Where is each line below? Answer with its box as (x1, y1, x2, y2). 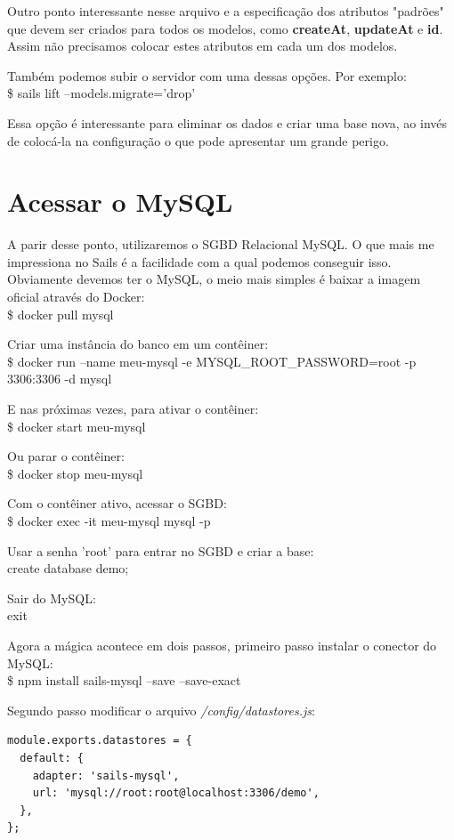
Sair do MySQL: (7, 588, 96, 607)
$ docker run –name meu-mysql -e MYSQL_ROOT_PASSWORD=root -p (7, 351, 417, 370)
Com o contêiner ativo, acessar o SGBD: (7, 494, 227, 513)
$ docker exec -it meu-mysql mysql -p (7, 512, 211, 529)
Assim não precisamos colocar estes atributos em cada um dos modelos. (7, 36, 398, 55)
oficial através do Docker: (7, 287, 145, 306)
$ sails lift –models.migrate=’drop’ (7, 84, 196, 102)
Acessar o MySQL (7, 183, 233, 220)
